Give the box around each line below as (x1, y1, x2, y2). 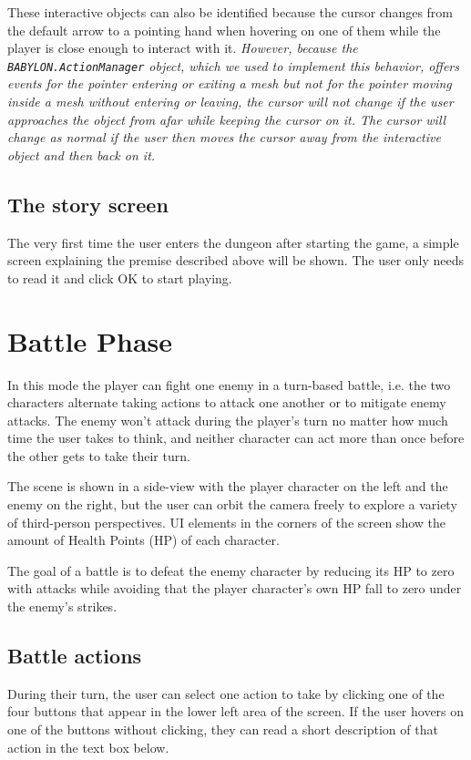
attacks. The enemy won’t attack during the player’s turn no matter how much (7, 410, 448, 429)
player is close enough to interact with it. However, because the (7, 38, 358, 57)
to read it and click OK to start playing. (7, 268, 232, 287)
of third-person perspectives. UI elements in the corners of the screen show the (7, 512, 445, 531)
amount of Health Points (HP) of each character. (7, 530, 280, 549)
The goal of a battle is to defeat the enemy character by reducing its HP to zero (7, 560, 455, 580)
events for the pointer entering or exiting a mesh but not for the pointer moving (7, 74, 452, 93)
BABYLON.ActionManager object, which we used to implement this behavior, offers (7, 56, 460, 75)
